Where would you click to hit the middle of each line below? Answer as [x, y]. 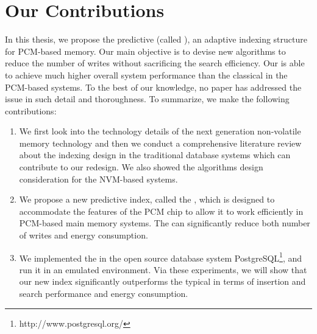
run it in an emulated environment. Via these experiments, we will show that [163, 269]
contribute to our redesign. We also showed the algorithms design [141, 167]
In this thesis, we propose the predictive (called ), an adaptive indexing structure [156, 39]
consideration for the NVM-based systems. [98, 179]
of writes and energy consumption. [84, 235]
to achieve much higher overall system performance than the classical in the [146, 75]
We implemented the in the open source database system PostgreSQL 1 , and [161, 257]
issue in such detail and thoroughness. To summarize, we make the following [147, 99]
